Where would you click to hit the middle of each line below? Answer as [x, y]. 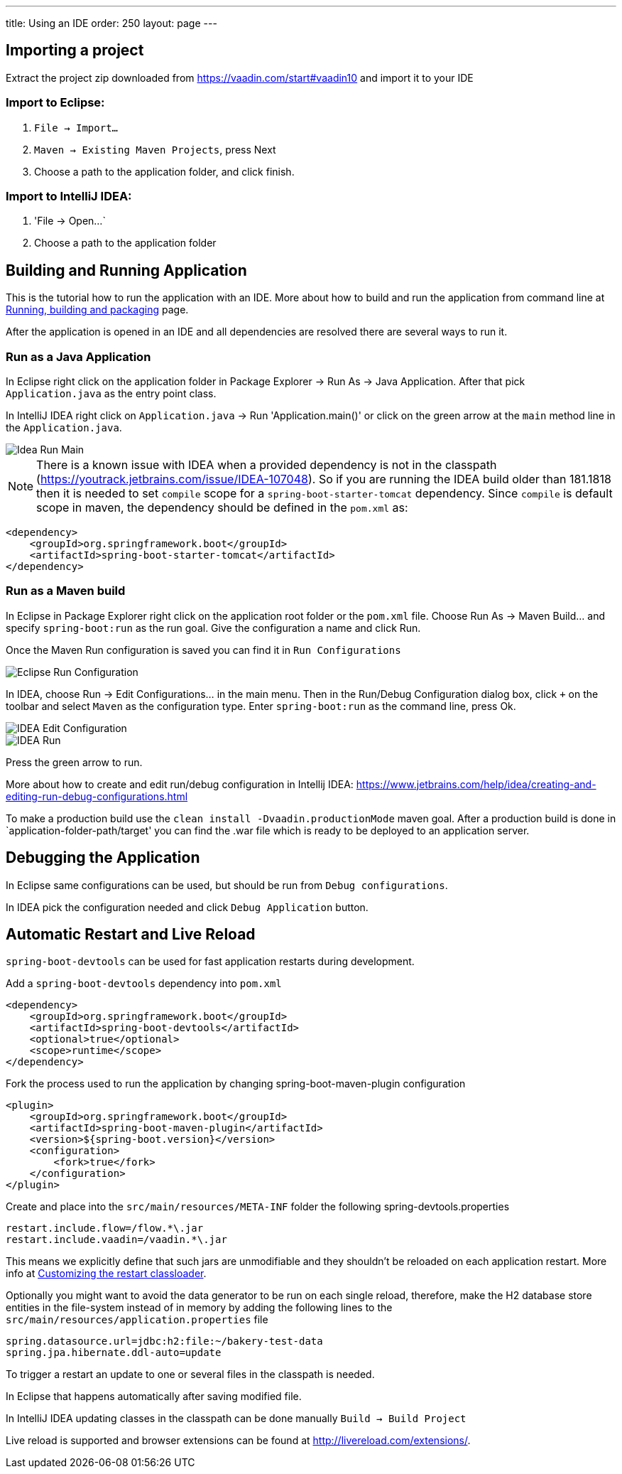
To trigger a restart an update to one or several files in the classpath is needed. [190, 1375]
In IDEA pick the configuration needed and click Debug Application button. [187, 907]
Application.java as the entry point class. [111, 393]
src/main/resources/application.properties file [137, 1320]
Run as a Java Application [78, 356]
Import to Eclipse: [55, 103]
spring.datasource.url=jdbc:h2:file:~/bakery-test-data [164, 1341]
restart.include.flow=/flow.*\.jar [105, 1228]
